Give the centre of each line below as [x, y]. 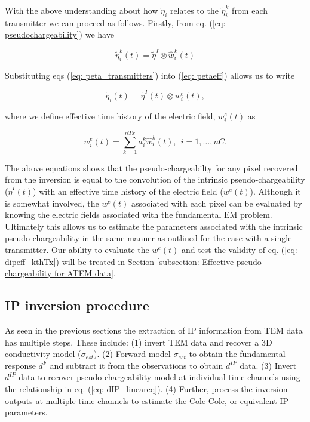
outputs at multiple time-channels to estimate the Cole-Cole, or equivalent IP [147, 400]
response [20, 365]
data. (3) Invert [268, 365]
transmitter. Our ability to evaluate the [77, 250]
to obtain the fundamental [237, 354]
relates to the [194, 10]
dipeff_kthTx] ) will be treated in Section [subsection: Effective [119, 261]
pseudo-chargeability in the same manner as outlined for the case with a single [148, 238]
